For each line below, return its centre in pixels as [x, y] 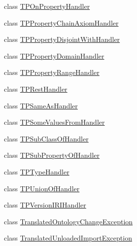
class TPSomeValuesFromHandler [54, 122]
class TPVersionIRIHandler [45, 205]
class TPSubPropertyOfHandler [52, 155]
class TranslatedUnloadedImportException [68, 238]
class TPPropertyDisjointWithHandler [62, 39]
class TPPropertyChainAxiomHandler [61, 22]
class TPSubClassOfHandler [46, 138]
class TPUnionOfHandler [42, 188]
